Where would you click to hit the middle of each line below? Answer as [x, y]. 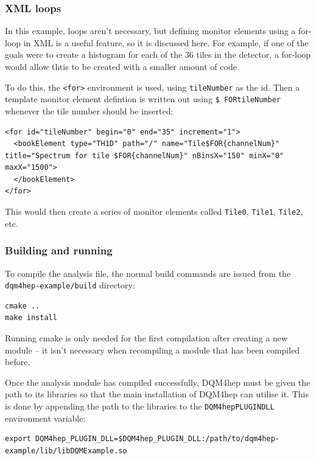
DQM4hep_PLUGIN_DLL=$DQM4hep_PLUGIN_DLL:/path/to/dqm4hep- [158, 439]
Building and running [59, 250]
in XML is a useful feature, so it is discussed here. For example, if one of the [166, 42]
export [18, 439]
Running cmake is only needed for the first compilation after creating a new [146, 337]
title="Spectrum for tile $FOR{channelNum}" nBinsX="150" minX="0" [145, 155]
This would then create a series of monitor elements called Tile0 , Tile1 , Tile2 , [154, 211]
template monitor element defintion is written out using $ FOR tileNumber [143, 99]
